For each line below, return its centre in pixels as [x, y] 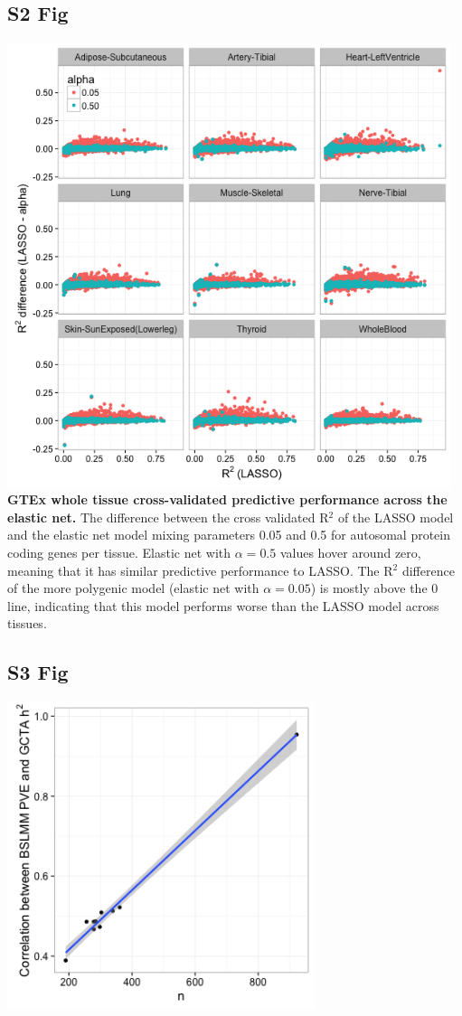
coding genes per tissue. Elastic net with [119, 552]
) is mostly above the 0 [374, 588]
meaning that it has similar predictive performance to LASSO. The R [200, 570]
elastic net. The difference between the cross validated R [168, 517]
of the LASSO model [396, 517]
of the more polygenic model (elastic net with [133, 588]
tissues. [27, 623]
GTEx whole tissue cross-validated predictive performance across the [227, 499]
